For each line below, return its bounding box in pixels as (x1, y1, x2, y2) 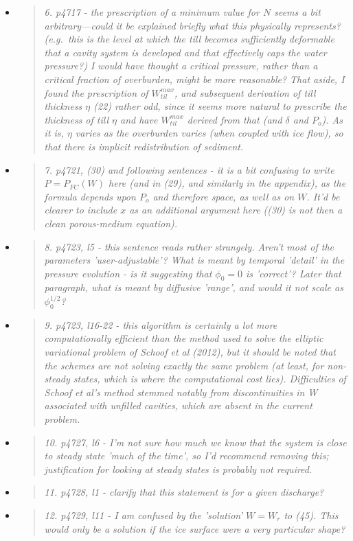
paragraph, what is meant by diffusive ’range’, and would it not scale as (44, 280, 343, 295)
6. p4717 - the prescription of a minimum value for (44, 5, 260, 19)
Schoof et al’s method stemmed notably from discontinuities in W (44, 384, 318, 399)
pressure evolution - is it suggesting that (44, 266, 212, 280)
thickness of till (44, 112, 109, 126)
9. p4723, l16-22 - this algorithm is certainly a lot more (44, 317, 277, 332)
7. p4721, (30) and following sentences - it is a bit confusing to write (44, 162, 334, 176)
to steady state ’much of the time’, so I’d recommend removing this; (44, 448, 329, 463)
